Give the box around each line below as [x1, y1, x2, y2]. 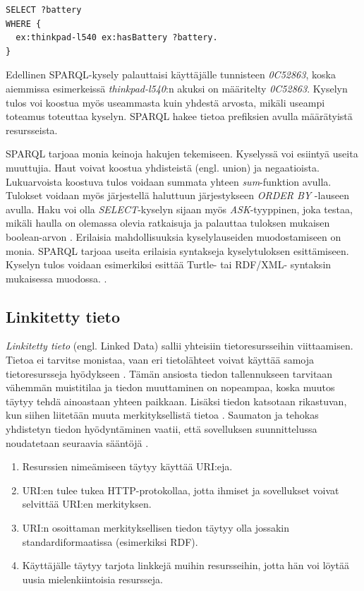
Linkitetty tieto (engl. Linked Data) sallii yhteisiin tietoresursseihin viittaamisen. [6, 338, 353, 353]
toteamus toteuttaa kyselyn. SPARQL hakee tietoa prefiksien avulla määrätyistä [6, 109, 353, 124]
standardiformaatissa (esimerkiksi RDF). [22, 534, 198, 549]
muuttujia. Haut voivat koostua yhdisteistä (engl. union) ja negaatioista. [6, 160, 320, 174]
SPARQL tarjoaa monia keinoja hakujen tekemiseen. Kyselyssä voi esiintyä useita [6, 146, 358, 161]
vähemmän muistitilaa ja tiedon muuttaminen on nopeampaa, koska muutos [6, 380, 335, 395]
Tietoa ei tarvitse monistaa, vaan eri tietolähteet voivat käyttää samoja [6, 352, 314, 367]
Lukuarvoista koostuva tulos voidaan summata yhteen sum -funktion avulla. [6, 174, 332, 189]
